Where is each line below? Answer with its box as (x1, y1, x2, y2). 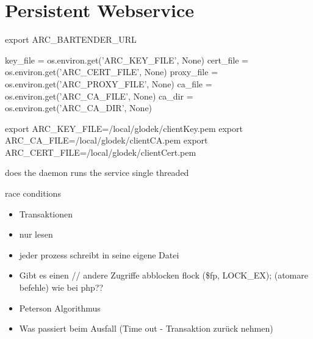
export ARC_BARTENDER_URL (5, 33, 137, 46)
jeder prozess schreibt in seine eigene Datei (19, 248, 179, 261)
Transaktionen (19, 207, 73, 220)
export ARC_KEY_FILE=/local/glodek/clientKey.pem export (5, 122, 243, 134)
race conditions (5, 187, 61, 200)
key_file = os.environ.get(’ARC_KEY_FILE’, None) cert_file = (5, 53, 248, 66)
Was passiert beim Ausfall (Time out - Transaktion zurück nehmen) (19, 322, 273, 335)
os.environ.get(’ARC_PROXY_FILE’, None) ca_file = (5, 77, 212, 90)
